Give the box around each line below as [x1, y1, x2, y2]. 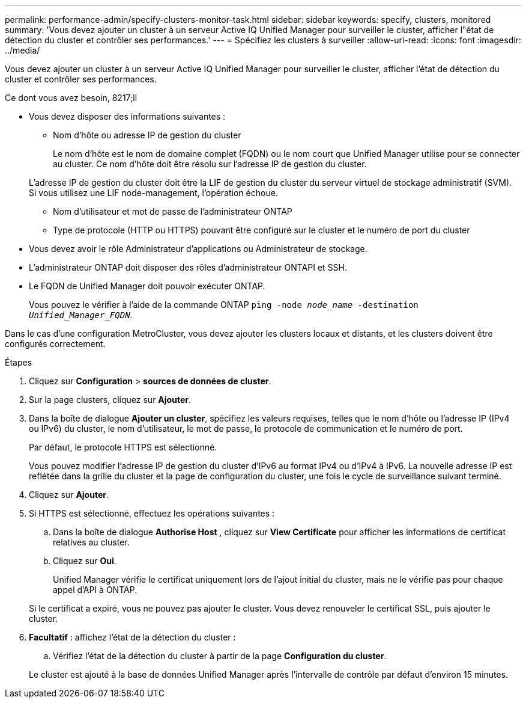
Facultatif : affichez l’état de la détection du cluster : [29, 632, 236, 642]
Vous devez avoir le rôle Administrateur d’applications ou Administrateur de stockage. [29, 244, 367, 254]
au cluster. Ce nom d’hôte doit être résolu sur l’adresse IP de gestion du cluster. [53, 159, 367, 169]
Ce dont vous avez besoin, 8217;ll [5, 93, 138, 103]
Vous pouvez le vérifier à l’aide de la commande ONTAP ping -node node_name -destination [29, 299, 419, 310]
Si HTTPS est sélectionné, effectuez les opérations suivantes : [29, 508, 275, 518]
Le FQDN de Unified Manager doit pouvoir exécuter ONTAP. [29, 281, 265, 291]
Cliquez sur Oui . [53, 556, 116, 566]
